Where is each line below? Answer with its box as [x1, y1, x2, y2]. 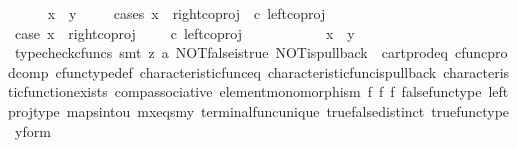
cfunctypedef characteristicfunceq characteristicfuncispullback [55, 61, 437, 82]
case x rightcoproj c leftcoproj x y [14, 22, 355, 43]
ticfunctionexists [8, 81, 108, 102]
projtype [8, 100, 60, 121]
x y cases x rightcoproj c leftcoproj [47, 3, 326, 23]
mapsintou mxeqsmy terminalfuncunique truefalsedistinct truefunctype [66, 100, 510, 121]
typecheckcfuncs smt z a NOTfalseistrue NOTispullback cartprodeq [14, 42, 448, 63]
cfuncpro [454, 42, 508, 63]
